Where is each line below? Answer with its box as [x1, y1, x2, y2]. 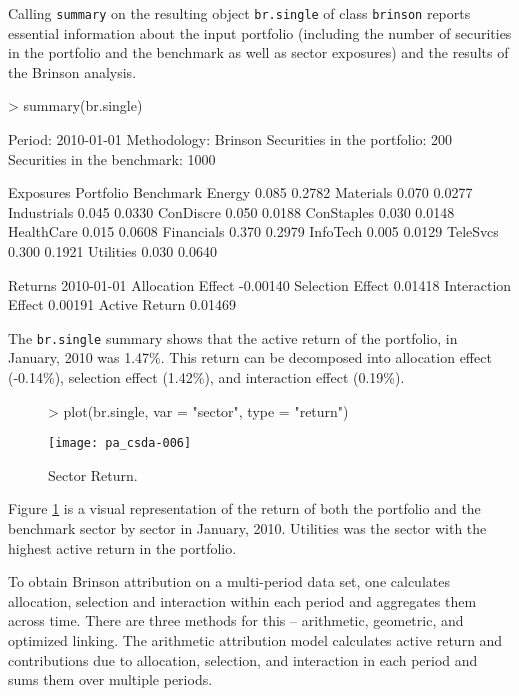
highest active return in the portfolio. [8, 537, 237, 558]
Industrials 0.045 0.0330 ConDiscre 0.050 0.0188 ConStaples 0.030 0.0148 [8, 201, 455, 222]
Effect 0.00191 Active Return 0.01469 [8, 294, 236, 315]
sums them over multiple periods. [8, 669, 213, 690]
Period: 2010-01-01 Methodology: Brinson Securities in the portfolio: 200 [8, 129, 453, 150]
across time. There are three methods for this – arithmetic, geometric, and [8, 610, 464, 631]
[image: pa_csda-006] [48, 436, 192, 451]
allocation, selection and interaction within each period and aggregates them [8, 590, 477, 611]
